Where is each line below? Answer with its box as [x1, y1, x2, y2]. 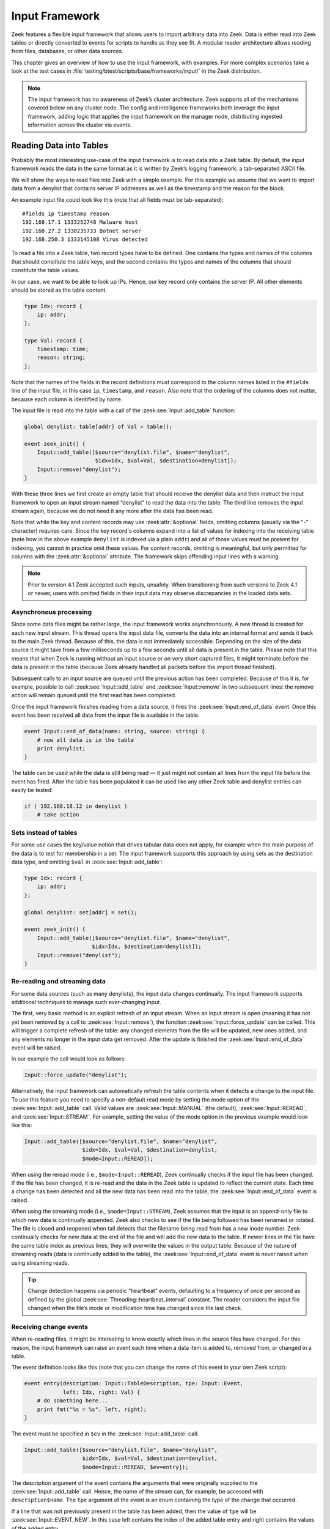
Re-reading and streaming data [11, 977, 106, 986]
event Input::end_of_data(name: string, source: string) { [24, 728, 205, 735]
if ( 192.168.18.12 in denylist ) [24, 803, 128, 810]
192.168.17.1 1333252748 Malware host [22, 219, 139, 226]
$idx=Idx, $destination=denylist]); [92, 943, 202, 950]
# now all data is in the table [37, 736, 134, 743]
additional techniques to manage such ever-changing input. [11, 999, 161, 1006]
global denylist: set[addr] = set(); [24, 909, 137, 916]
